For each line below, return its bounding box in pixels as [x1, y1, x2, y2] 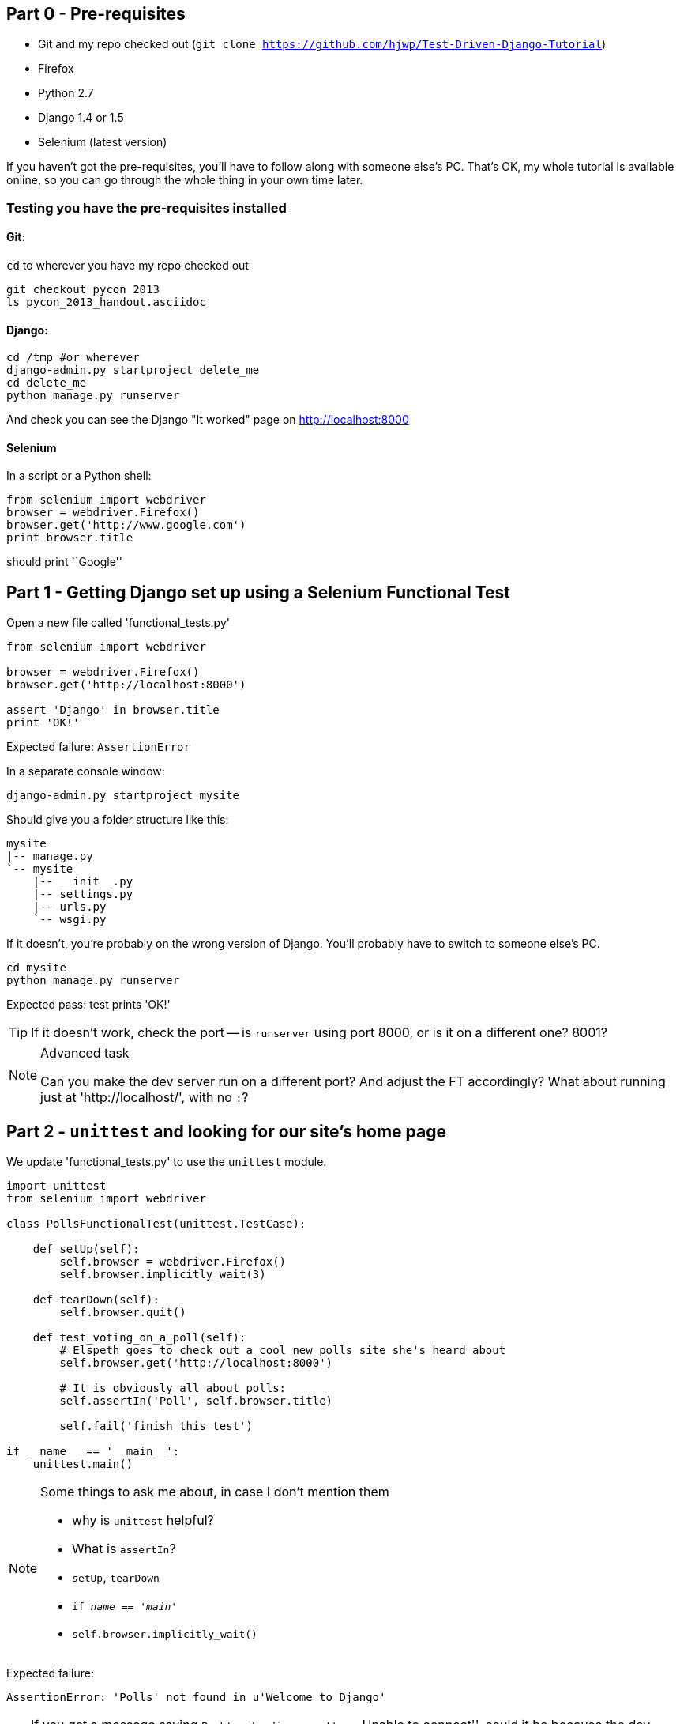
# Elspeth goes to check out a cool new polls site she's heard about [59, 1344, 506, 1357]
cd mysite [6, 961, 66, 975]
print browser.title [6, 531, 133, 545]
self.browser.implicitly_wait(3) [59, 1268, 266, 1281]
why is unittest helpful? [72, 1512, 214, 1529]
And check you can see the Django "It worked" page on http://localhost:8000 [6, 413, 409, 427]
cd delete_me [6, 376, 87, 390]
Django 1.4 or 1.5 [38, 111, 124, 125]
